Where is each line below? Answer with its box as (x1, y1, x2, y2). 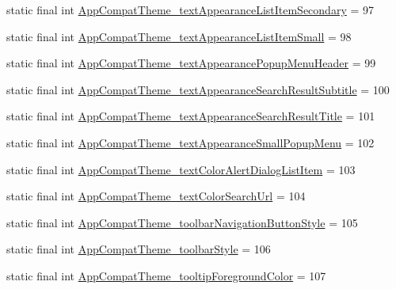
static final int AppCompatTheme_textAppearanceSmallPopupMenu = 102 (6, 134, 375, 150)
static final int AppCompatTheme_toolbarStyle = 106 (6, 241, 271, 257)
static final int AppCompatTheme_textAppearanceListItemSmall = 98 (6, 28, 352, 44)
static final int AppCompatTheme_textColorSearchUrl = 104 (6, 188, 306, 204)
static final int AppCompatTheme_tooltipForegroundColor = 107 (6, 267, 326, 283)
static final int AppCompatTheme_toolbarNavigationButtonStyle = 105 (6, 214, 358, 230)
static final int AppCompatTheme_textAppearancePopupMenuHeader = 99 (6, 55, 376, 71)
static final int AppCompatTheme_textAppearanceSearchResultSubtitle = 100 (6, 81, 390, 97)
